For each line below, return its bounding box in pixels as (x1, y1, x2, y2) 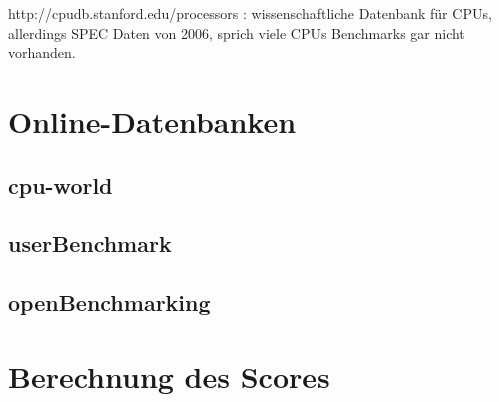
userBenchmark (8, 228, 172, 259)
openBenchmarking (8, 287, 211, 318)
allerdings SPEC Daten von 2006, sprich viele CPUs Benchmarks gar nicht (8, 22, 465, 43)
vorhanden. (8, 42, 76, 63)
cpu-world (8, 169, 113, 200)
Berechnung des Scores (8, 355, 330, 396)
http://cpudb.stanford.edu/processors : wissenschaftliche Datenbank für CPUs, (8, 3, 492, 23)
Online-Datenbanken (8, 100, 297, 141)
